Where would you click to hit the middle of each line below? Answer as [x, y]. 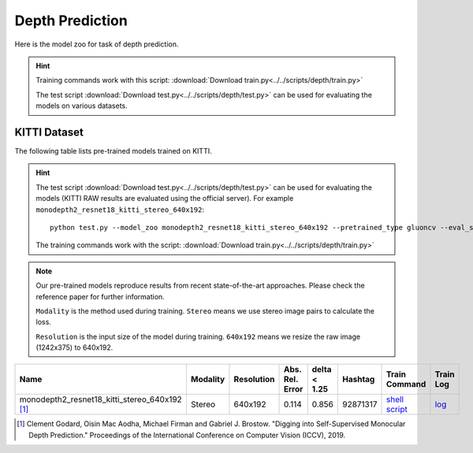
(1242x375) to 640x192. [74, 347]
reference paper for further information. [100, 296]
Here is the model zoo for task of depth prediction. [97, 44]
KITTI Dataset [49, 132]
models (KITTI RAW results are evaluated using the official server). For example [165, 199]
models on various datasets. [82, 106]
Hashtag [358, 380]
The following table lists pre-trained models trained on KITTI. [113, 151]
